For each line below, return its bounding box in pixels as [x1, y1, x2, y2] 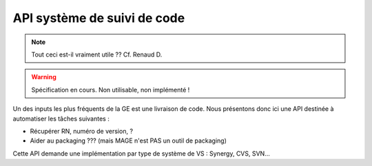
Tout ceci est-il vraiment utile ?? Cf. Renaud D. [31, 50, 163, 59]
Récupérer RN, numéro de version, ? [30, 127, 134, 135]
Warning [31, 73, 56, 81]
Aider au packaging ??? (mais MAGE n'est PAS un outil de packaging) [30, 136, 227, 145]
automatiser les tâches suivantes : [12, 114, 110, 123]
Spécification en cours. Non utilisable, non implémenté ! [31, 85, 190, 94]
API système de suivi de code [12, 10, 185, 25]
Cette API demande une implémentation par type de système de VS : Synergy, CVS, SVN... [12, 149, 270, 158]
